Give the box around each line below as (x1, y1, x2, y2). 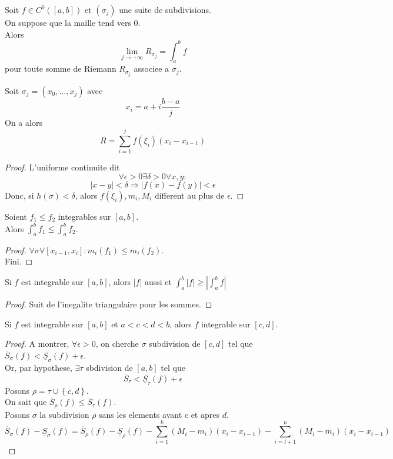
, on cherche (95, 337, 139, 350)
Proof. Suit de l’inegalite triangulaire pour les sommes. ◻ (5, 298, 212, 310)
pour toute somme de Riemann (5, 62, 116, 75)
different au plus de (154, 189, 225, 201)
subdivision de (149, 337, 201, 350)
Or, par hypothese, (5, 361, 72, 373)
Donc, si (5, 189, 34, 201)
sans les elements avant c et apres (99, 408, 219, 420)
